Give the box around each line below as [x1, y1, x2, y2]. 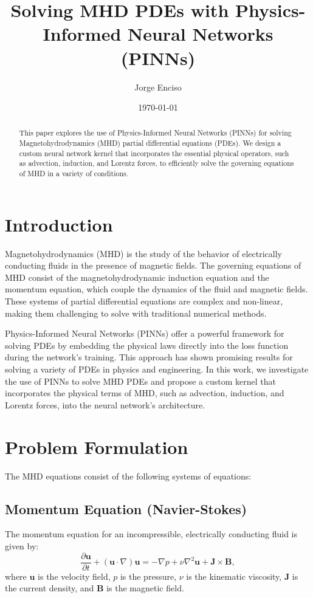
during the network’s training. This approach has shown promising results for [5, 351, 293, 363]
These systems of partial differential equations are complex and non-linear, [5, 295, 283, 308]
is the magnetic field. [106, 582, 184, 594]
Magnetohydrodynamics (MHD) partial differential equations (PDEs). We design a [19, 138, 281, 148]
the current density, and [5, 582, 94, 594]
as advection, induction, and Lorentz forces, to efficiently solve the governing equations [19, 158, 294, 168]
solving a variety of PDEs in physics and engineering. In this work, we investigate [5, 363, 309, 376]
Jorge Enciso [134, 80, 182, 93]
